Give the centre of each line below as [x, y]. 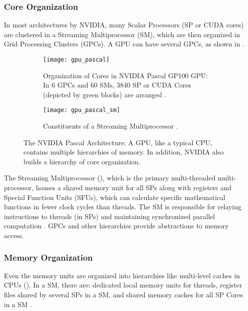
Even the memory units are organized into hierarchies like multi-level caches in [122, 275]
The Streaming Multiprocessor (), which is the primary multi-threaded [110, 178]
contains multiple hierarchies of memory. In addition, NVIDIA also [124, 152]
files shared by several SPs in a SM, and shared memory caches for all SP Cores [124, 295]
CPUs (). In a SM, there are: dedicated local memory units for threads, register [123, 285]
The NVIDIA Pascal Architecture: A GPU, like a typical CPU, [118, 142]
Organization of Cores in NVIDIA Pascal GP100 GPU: [125, 75]
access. [14, 235]
